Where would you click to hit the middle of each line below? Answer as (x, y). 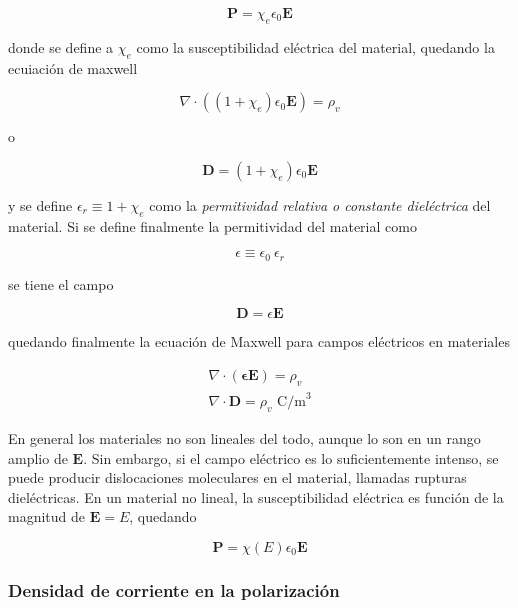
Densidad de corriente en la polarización (174, 589)
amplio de (38, 457)
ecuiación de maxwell (73, 67)
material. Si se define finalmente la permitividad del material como (212, 225)
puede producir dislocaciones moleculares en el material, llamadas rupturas (237, 477)
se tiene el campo (61, 283)
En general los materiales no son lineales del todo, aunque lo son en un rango (244, 437)
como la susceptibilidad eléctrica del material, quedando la (315, 46)
